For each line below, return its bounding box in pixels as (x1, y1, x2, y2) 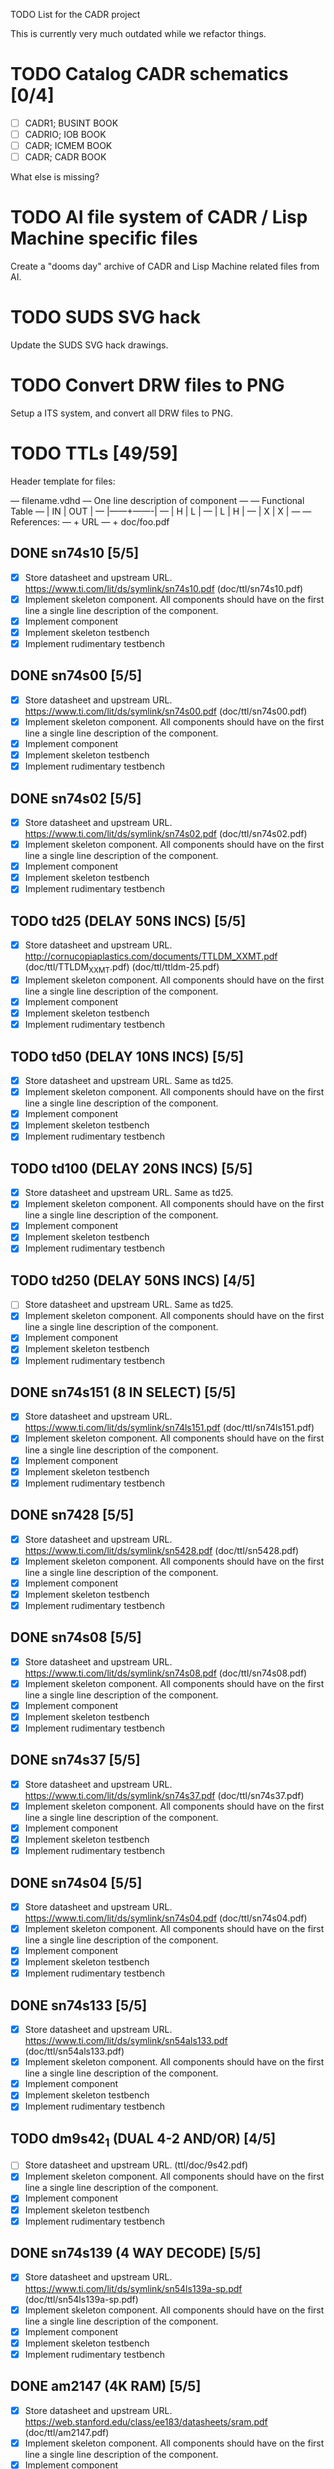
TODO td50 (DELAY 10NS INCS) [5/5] (10, 1048, 244, 1065)
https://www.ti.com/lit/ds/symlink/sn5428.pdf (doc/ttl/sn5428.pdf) (24, 1544, 300, 1556)
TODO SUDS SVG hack (10, 306, 201, 329)
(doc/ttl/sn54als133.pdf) (24, 2045, 125, 2058)
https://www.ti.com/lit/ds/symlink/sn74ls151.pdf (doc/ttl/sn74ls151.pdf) (24, 1422, 315, 1434)
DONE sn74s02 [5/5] (10, 790, 142, 807)
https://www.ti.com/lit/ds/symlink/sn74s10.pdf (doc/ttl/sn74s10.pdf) (24, 582, 304, 594)
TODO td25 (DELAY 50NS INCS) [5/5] (10, 912, 247, 929)
